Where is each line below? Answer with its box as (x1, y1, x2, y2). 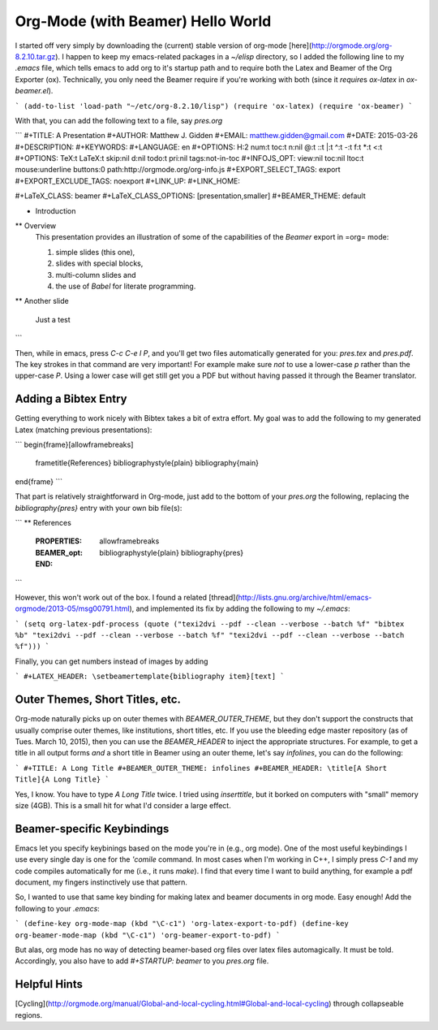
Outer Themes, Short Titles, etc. (15, 693, 182, 707)
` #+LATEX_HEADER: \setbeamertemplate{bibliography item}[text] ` (15, 672, 286, 682)
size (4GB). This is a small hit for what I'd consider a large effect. (15, 800, 231, 810)
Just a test (35, 314, 71, 324)
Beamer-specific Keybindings (15, 821, 170, 836)
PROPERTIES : (35, 536, 83, 546)
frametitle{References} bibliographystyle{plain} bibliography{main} (35, 458, 260, 468)
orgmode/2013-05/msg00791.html (15, 604, 130, 613)
